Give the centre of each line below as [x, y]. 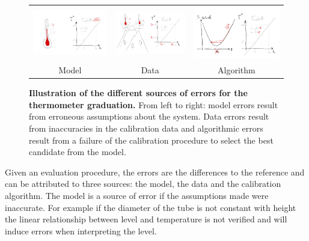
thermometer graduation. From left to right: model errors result [154, 104]
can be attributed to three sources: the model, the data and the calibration [143, 184]
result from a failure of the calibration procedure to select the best [151, 140]
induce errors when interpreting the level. [81, 230]
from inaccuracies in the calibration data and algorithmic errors [146, 128]
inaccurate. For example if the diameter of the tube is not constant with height [151, 207]
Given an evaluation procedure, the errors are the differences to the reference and [155, 172]
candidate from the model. [78, 152]
